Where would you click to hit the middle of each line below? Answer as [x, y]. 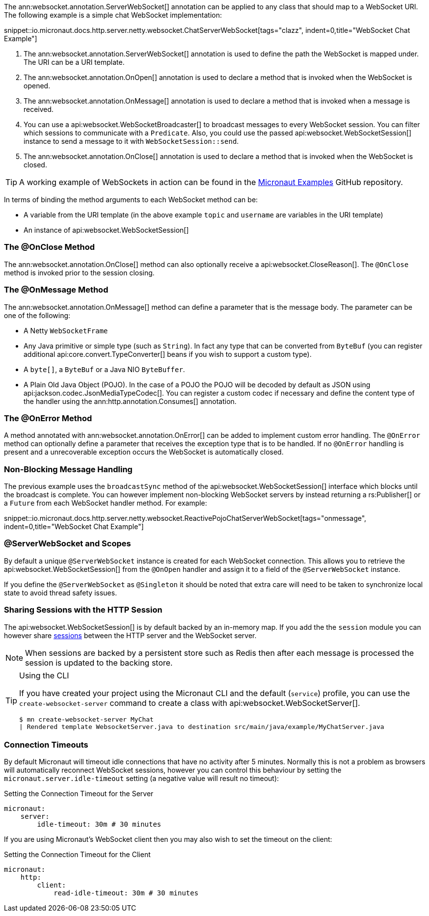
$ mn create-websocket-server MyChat [86, 719]
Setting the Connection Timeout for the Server [79, 794]
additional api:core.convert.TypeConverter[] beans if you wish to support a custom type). [168, 354]
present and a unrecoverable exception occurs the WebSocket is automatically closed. [144, 452]
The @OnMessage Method [56, 290]
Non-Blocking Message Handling [68, 469]
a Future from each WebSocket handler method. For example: [106, 503]
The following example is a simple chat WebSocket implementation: [113, 15]
